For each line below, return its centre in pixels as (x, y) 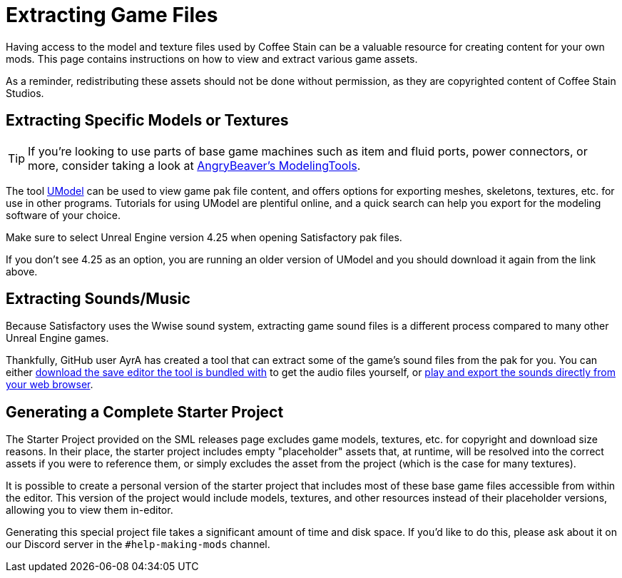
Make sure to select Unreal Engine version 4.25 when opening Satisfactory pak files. (204, 237)
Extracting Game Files (112, 15)
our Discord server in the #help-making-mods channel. (138, 544)
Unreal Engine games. (57, 338)
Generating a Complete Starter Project (145, 412)
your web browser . (50, 385)
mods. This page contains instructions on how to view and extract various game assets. (212, 59)
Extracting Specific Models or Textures (147, 121)
